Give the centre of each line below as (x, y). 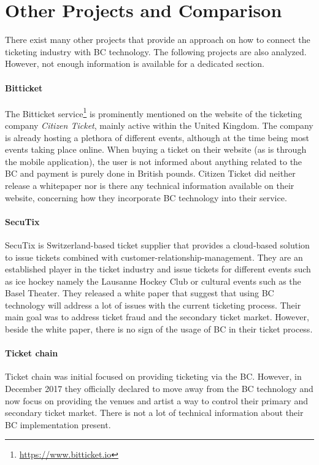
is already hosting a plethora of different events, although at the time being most (157, 137)
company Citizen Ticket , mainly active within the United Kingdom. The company (159, 125)
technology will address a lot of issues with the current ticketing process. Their (153, 305)
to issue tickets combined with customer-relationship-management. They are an (154, 257)
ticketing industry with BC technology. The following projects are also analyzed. (156, 51)
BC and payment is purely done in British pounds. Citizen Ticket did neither (150, 173)
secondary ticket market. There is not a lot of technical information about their (154, 413)
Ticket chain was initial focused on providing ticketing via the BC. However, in (153, 376)
